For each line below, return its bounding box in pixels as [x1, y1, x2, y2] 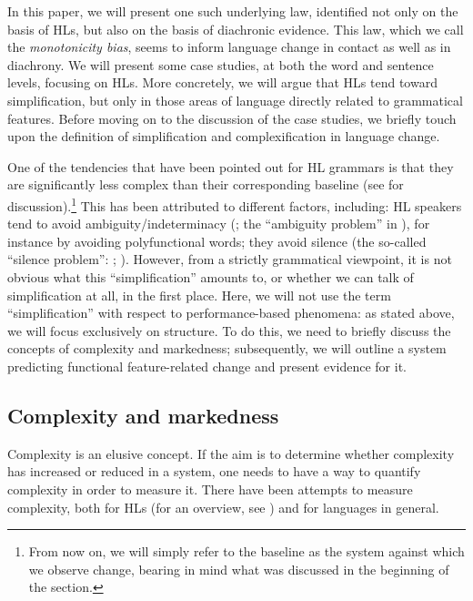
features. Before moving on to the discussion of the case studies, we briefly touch [7, 108, 457, 127]
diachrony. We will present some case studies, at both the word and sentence [7, 55, 434, 74]
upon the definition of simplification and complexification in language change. [7, 127, 440, 146]
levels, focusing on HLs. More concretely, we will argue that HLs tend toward [7, 73, 438, 92]
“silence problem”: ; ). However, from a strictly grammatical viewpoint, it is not [7, 250, 452, 269]
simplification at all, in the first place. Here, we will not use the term [7, 285, 391, 304]
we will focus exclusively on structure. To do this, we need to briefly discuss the [7, 321, 451, 340]
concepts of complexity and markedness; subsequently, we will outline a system [7, 339, 447, 358]
